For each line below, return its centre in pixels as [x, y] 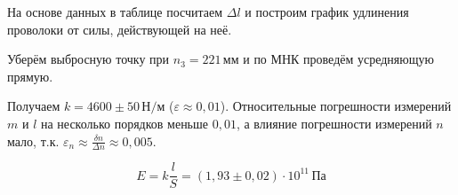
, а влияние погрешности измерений [334, 123]
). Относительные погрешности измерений [336, 106]
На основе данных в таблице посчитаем [115, 12]
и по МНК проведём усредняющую [338, 59]
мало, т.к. [33, 140]
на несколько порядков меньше [125, 123]
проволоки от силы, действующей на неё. [120, 29]
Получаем [34, 106]
